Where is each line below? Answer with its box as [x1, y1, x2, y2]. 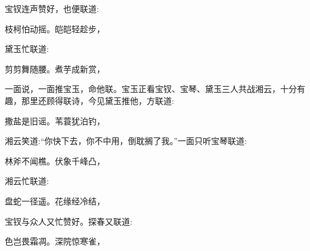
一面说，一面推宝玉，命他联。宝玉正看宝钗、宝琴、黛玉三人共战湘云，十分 [5, 82, 297, 95]
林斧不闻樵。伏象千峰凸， [5, 154, 105, 167]
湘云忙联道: [5, 175, 49, 187]
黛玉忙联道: [5, 42, 49, 55]
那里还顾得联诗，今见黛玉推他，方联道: [21, 94, 174, 106]
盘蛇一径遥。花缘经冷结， [5, 194, 105, 207]
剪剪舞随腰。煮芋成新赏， [5, 62, 105, 75]
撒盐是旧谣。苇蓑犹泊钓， [5, 114, 105, 127]
